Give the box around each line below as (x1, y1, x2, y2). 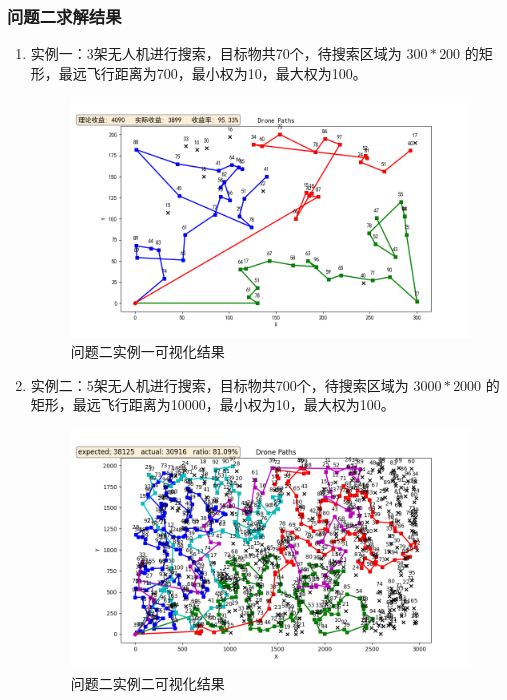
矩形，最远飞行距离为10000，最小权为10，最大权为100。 (30, 394, 395, 415)
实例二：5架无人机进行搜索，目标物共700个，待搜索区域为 (30, 374, 409, 395)
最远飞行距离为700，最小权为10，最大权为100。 (58, 62, 367, 83)
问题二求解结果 (7, 3, 122, 28)
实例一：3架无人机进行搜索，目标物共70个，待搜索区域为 (30, 43, 402, 64)
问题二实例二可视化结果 (70, 672, 225, 693)
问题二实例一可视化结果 (70, 341, 225, 362)
